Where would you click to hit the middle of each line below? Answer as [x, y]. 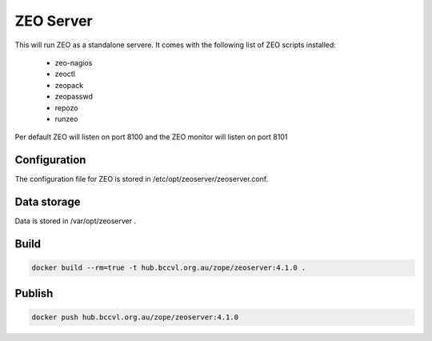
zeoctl [65, 74]
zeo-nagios [74, 62]
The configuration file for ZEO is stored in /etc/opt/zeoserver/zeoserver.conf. [142, 179]
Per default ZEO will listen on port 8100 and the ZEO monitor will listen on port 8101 [151, 137]
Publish [34, 293]
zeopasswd [74, 97]
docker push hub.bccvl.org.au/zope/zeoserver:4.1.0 [135, 317]
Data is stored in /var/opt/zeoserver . [75, 221]
